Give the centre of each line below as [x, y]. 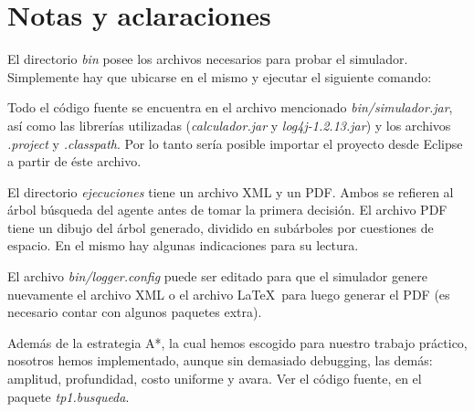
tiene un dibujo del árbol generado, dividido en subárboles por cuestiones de [221, 227]
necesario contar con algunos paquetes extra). [135, 312]
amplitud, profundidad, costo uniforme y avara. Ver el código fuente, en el [215, 379]
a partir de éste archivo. [74, 161]
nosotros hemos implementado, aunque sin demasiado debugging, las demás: [220, 360]
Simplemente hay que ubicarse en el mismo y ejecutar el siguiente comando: [220, 76]
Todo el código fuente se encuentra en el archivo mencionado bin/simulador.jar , [230, 107]
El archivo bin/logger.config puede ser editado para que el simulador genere [217, 276]
